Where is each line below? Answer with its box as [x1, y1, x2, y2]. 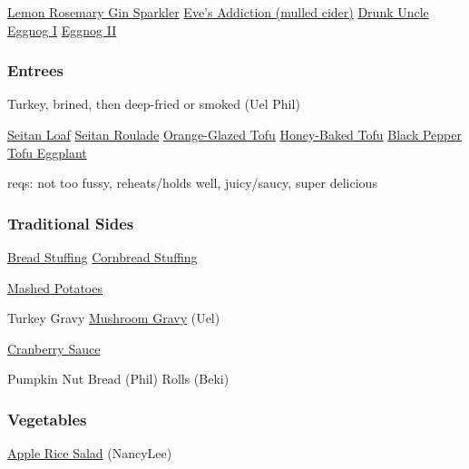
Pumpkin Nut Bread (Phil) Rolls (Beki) [7, 369, 230, 388]
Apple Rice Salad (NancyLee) [7, 444, 172, 463]
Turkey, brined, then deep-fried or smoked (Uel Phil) [7, 94, 300, 113]
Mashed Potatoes [7, 278, 103, 297]
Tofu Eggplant [7, 142, 87, 161]
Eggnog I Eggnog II [7, 20, 117, 39]
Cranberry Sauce [7, 338, 101, 357]
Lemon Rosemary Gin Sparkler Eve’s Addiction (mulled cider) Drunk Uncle [7, 3, 429, 21]
